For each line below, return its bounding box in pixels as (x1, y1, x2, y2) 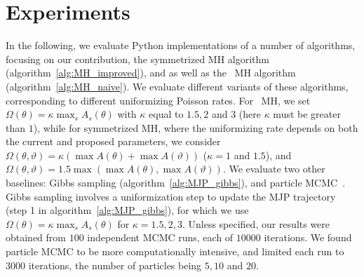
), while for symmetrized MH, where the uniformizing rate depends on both (33, 120, 358, 135)
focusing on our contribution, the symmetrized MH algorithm (6, 51, 270, 66)
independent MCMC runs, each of (87, 230, 234, 245)
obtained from (6, 230, 67, 245)
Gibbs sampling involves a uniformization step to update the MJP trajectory (6, 189, 336, 203)
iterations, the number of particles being (28, 257, 202, 272)
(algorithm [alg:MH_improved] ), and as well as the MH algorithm (6, 65, 296, 80)
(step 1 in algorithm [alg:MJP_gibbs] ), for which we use (6, 203, 249, 217)
